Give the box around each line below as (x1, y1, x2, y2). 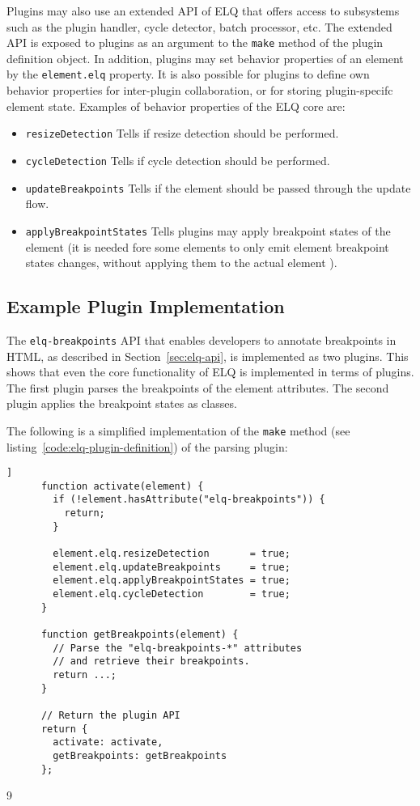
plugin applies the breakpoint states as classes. (6, 395, 237, 412)
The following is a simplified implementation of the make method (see (6, 422, 350, 439)
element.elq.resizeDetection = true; (53, 548, 291, 560)
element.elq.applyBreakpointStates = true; (53, 575, 291, 587)
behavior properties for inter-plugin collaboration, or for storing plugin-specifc (6, 82, 393, 99)
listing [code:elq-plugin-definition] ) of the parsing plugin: (6, 438, 288, 455)
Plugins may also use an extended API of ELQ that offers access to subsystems (6, 2, 400, 19)
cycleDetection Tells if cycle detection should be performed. (25, 151, 330, 168)
